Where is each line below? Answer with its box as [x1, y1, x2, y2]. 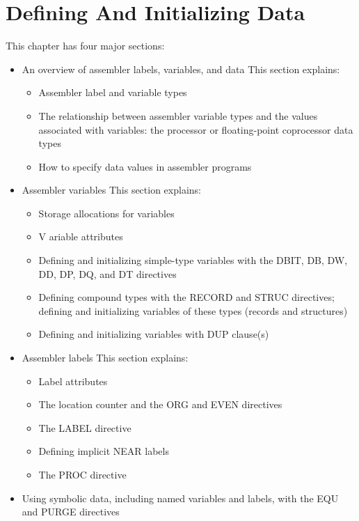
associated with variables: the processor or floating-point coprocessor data [38, 122, 353, 137]
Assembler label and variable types [38, 85, 187, 100]
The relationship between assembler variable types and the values [38, 108, 318, 123]
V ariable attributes [38, 229, 123, 244]
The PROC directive [38, 467, 127, 481]
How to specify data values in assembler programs [38, 159, 252, 173]
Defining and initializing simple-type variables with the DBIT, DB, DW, [38, 253, 348, 267]
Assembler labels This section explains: [22, 350, 189, 365]
